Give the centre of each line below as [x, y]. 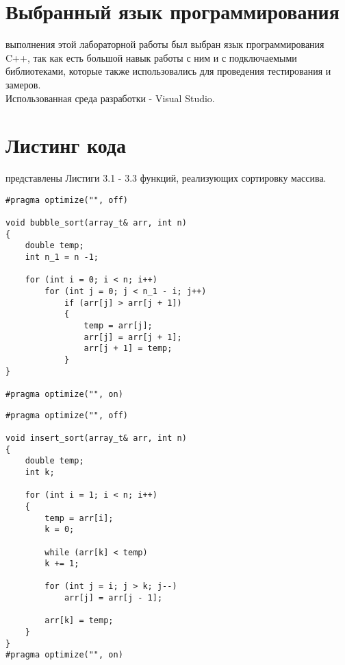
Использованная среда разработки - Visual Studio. [110, 98]
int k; [40, 472]
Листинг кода [66, 145]
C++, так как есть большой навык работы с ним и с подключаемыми [151, 57]
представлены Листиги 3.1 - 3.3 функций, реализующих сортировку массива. [166, 178]
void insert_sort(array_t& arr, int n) [96, 438]
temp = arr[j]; [118, 326]
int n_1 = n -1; [62, 257]
